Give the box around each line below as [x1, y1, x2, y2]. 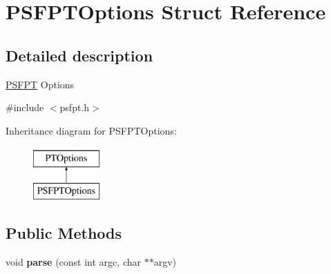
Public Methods [6, 222, 122, 243]
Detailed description [6, 44, 153, 66]
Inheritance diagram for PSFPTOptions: [6, 123, 177, 137]
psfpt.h [59, 100, 90, 115]
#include [6, 100, 44, 115]
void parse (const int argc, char [6, 254, 141, 268]
